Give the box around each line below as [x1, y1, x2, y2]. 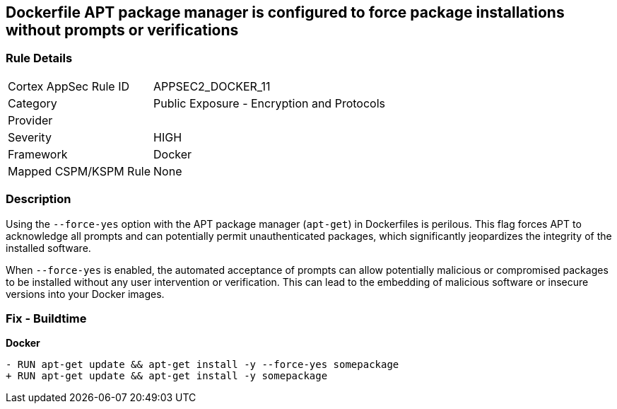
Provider [8, 113, 53, 127]
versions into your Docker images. [6, 287, 165, 300]
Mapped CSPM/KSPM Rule [8, 163, 151, 178]
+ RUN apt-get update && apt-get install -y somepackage [6, 370, 328, 382]
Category [8, 96, 57, 110]
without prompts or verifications [6, 21, 239, 39]
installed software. [6, 241, 91, 254]
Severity [8, 129, 52, 144]
